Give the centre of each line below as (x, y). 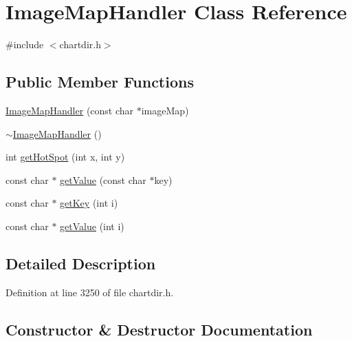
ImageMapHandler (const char (70, 110)
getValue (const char (103, 179)
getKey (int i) (89, 203)
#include (25, 44)
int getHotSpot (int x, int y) (65, 157)
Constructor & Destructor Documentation (159, 329)
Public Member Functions (100, 82)
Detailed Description (81, 263)
